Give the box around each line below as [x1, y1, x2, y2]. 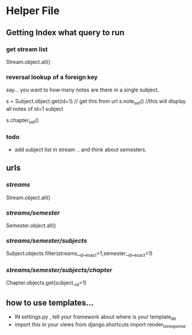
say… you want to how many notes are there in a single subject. [6, 86, 159, 93]
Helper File [6, 4, 60, 18]
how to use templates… [6, 297, 94, 307]
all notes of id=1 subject [6, 105, 63, 112]
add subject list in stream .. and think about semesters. [14, 146, 147, 153]
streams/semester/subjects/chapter [6, 266, 112, 274]
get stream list [6, 45, 48, 53]
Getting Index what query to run [6, 28, 125, 38]
